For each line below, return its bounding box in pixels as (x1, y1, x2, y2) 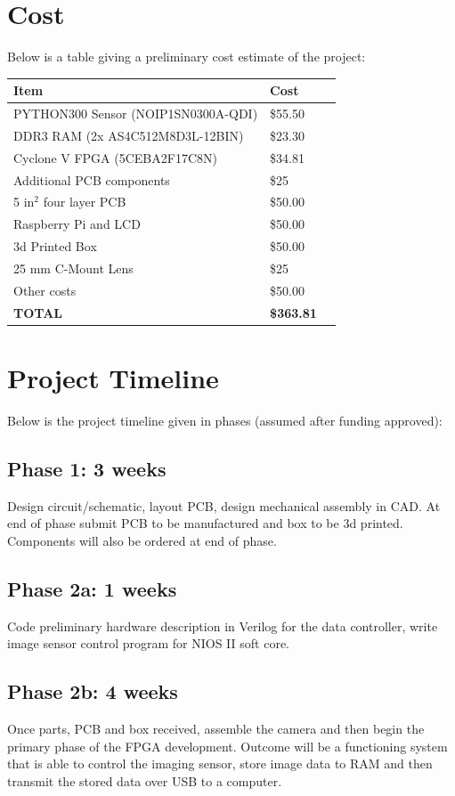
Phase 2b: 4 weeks (7, 678, 178, 705)
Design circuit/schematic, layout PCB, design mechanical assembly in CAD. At (7, 496, 441, 515)
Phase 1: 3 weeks (7, 454, 167, 482)
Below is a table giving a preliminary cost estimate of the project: (7, 47, 366, 66)
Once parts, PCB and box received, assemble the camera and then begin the (7, 719, 425, 738)
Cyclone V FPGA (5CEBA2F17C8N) (13, 148, 217, 167)
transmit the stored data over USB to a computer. (7, 771, 282, 790)
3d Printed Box (13, 237, 97, 256)
